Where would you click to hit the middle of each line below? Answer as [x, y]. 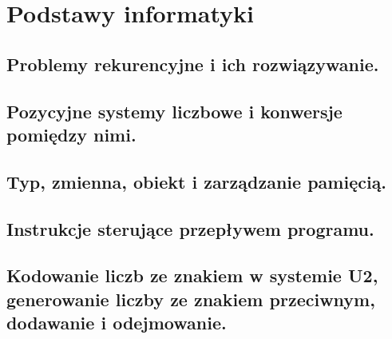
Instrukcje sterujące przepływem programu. [190, 228]
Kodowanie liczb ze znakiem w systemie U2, [192, 275]
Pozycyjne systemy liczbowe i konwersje [174, 111]
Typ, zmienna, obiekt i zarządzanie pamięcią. [197, 181]
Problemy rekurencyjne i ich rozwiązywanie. [193, 64]
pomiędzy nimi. [71, 134]
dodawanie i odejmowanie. [117, 323]
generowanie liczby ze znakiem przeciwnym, [191, 299]
